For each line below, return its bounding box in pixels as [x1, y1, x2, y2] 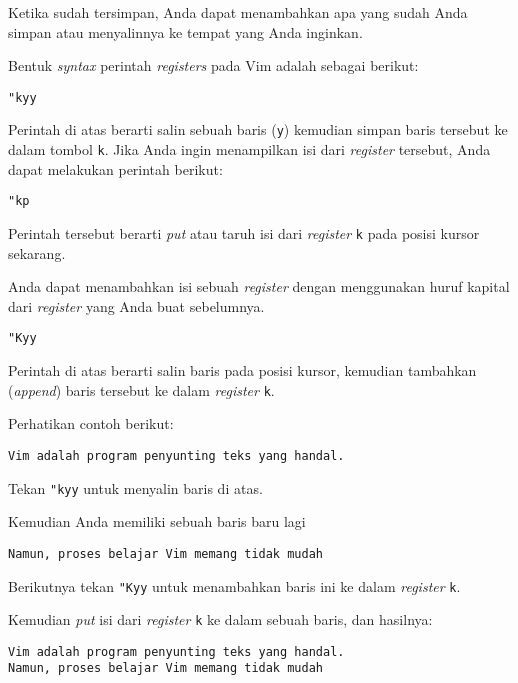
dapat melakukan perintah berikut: [8, 158, 223, 179]
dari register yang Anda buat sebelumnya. [8, 295, 265, 316]
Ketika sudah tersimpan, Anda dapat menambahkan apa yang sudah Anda [8, 2, 468, 22]
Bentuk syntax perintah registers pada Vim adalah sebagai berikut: [8, 55, 419, 76]
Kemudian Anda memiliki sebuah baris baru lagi [8, 511, 306, 532]
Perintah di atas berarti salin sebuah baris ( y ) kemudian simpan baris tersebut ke [8, 119, 508, 140]
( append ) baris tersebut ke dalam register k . [8, 379, 275, 400]
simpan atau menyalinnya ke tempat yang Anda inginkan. [8, 21, 363, 42]
